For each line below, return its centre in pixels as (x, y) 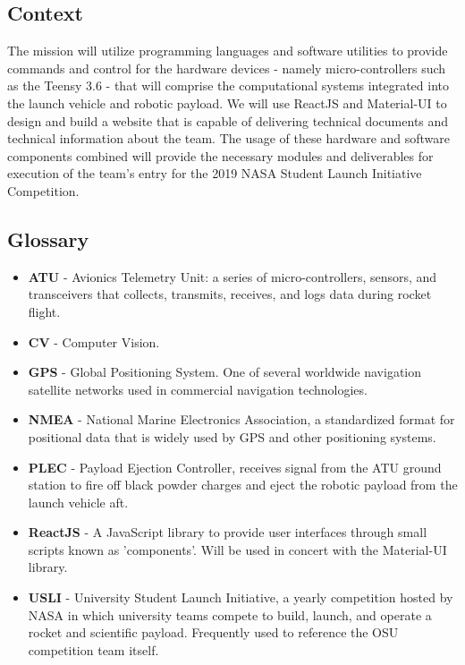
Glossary (48, 239)
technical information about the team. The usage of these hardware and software (229, 138)
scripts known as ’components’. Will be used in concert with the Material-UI (237, 549)
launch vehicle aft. (78, 502)
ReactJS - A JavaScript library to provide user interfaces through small (228, 532)
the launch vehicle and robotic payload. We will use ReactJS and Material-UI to (227, 102)
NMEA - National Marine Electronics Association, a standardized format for (241, 419)
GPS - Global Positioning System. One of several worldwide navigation (225, 372)
